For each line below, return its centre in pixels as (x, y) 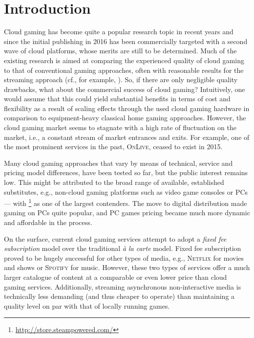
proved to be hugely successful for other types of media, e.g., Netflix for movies (124, 258)
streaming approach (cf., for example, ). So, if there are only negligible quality (121, 79)
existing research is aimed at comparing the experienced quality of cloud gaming (124, 60)
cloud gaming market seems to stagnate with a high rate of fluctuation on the (120, 127)
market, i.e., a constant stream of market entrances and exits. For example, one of (127, 137)
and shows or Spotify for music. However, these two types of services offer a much (127, 267)
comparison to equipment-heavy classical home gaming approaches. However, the (125, 118)
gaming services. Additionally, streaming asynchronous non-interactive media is (123, 286)
